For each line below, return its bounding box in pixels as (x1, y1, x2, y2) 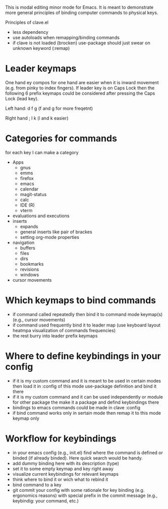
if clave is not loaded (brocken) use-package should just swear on (12, 40, 150, 46)
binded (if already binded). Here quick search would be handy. (12, 455, 143, 461)
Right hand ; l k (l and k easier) (5, 115, 69, 121)
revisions (20, 266, 39, 272)
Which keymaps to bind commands (5, 295, 156, 306)
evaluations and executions (12, 213, 70, 219)
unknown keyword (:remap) (12, 45, 70, 51)
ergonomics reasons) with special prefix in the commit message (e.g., (12, 492, 158, 498)
